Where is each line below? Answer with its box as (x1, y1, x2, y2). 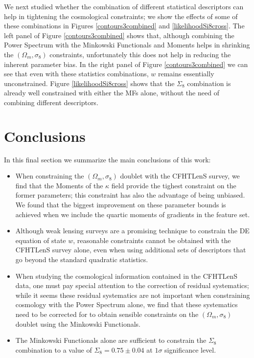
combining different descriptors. (4, 97, 98, 107)
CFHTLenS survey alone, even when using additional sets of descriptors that (15, 245, 246, 255)
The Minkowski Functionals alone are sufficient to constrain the (15, 335, 207, 345)
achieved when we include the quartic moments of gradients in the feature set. (15, 209, 250, 219)
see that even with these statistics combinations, (4, 68, 149, 79)
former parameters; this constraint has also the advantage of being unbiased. (15, 190, 245, 200)
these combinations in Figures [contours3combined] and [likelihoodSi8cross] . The (4, 21, 245, 31)
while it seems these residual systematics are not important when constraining (15, 290, 250, 300)
